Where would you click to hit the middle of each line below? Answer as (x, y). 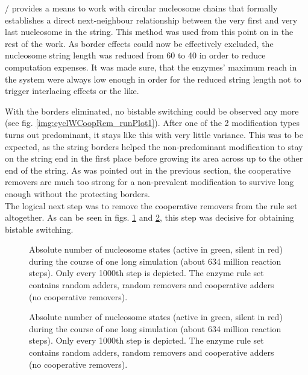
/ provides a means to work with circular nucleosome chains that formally (141, 8)
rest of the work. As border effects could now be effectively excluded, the (139, 43)
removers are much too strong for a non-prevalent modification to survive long (149, 182)
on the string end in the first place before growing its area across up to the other (154, 158)
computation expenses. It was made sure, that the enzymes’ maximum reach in (151, 67)
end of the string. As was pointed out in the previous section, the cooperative (148, 170)
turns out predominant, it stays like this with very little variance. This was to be (154, 134)
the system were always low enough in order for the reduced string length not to (153, 79)
